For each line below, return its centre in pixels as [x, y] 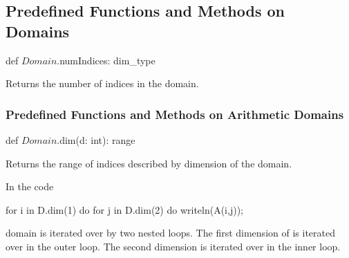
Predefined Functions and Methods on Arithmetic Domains [175, 114]
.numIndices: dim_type [106, 60]
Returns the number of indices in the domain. [102, 83]
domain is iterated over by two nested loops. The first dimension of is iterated [170, 233]
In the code [30, 186]
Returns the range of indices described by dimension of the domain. [149, 163]
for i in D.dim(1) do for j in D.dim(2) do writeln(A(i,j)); [124, 209]
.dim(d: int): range [96, 140]
